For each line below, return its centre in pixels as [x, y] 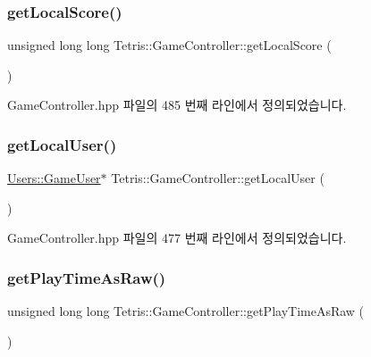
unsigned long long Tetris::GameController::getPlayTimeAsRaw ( [186, 311]
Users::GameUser [54, 178]
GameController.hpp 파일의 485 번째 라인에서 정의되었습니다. [177, 105]
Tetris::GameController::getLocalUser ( [218, 178]
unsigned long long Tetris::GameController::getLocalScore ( [169, 45]
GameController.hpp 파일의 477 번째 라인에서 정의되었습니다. [177, 238]
